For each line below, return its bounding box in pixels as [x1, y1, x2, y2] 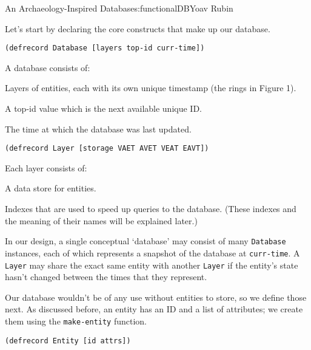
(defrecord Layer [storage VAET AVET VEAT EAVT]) [5, 144, 209, 153]
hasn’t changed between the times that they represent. [5, 270, 207, 283]
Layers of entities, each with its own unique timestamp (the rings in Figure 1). [5, 81, 296, 94]
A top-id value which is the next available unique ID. [5, 102, 202, 115]
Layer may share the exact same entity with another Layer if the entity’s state [5, 258, 298, 271]
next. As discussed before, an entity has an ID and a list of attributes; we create [5, 303, 303, 315]
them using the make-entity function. [5, 315, 147, 327]
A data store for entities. [5, 182, 96, 194]
